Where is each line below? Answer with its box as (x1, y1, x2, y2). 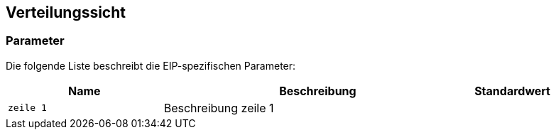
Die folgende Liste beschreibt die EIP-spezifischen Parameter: (6, 59, 296, 72)
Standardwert (474, 83, 550, 98)
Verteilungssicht (6, 4, 126, 21)
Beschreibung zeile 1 (163, 100, 274, 115)
